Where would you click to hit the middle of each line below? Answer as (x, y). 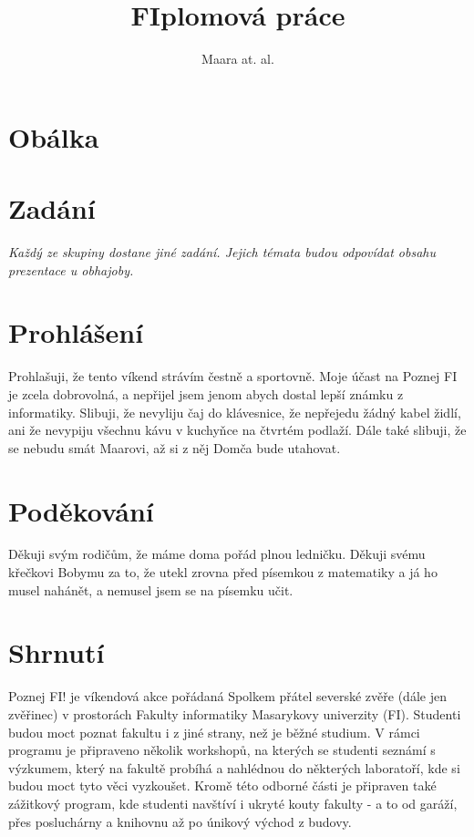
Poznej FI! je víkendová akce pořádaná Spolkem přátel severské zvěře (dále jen (227, 696)
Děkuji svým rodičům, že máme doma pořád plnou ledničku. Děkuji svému (217, 554)
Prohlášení (76, 332)
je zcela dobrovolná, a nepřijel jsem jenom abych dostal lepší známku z (206, 393)
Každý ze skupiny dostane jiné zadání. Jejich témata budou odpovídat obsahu (222, 252)
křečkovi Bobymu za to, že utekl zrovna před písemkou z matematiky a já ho (223, 572)
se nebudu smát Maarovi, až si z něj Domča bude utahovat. (175, 447)
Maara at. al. (238, 59)
